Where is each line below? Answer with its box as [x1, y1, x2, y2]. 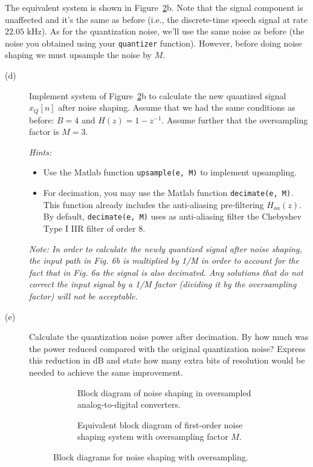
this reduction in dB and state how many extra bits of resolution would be [29, 354, 305, 367]
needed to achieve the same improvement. [29, 365, 183, 378]
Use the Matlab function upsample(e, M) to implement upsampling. [43, 166, 297, 178]
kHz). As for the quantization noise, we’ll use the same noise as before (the [27, 25, 305, 38]
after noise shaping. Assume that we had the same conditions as [58, 101, 295, 114]
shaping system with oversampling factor [77, 430, 228, 443]
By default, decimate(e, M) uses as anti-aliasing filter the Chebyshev [43, 210, 302, 223]
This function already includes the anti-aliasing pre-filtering [43, 198, 264, 211]
